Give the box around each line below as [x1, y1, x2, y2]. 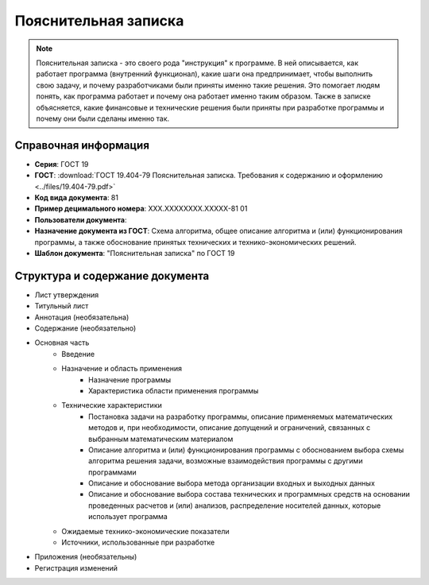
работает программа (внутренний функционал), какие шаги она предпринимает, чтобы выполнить [36, 69, 373, 79]
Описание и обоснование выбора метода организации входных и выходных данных [88, 478, 375, 488]
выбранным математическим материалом [88, 434, 234, 444]
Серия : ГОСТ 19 [34, 159, 89, 169]
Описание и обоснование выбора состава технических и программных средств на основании [88, 490, 411, 499]
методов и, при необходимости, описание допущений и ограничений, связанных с [88, 423, 371, 432]
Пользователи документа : [34, 215, 127, 224]
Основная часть [34, 338, 90, 347]
